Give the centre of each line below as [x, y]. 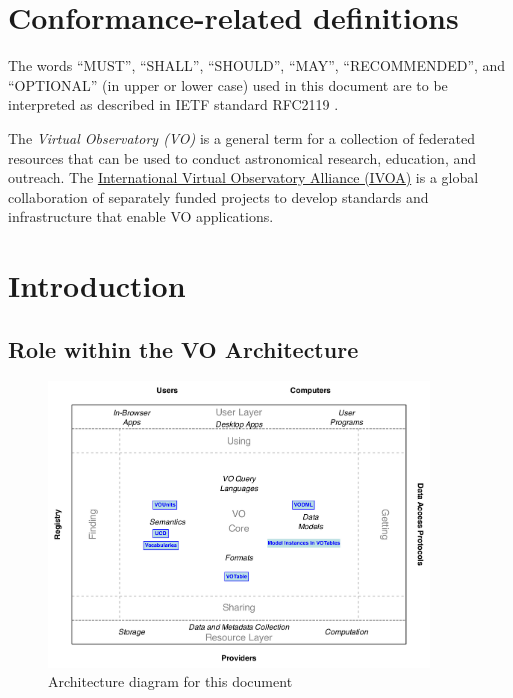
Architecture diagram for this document [170, 681]
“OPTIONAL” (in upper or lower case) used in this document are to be [228, 84]
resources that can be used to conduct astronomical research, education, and [242, 157]
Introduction [97, 285]
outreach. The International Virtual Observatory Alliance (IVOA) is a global [243, 177]
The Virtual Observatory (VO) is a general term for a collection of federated [242, 137]
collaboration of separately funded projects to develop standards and [218, 196]
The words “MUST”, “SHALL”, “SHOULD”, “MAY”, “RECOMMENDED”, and [257, 65]
